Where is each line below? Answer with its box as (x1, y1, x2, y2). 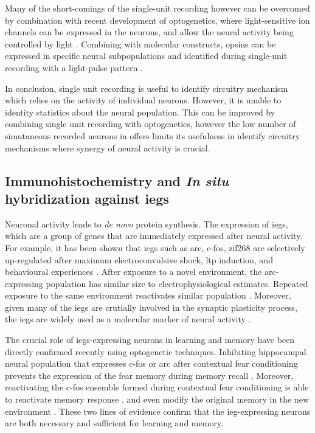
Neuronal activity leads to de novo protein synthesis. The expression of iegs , (5, 217, 288, 230)
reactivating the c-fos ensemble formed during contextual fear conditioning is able (5, 381, 309, 393)
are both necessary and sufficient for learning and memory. (5, 417, 223, 429)
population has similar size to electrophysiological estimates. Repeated (46, 277, 308, 289)
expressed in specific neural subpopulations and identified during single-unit (5, 49, 288, 62)
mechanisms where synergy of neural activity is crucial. (5, 141, 210, 154)
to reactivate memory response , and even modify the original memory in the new (5, 393, 310, 406)
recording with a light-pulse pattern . (5, 61, 143, 74)
